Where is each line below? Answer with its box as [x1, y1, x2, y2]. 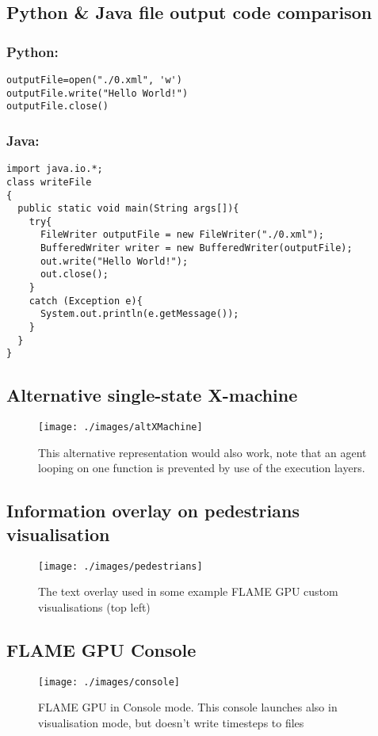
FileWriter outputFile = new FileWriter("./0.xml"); [40, 229, 324, 241]
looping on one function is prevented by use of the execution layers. [38, 460, 365, 476]
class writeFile [6, 176, 92, 188]
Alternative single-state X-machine [6, 383, 298, 407]
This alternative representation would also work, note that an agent [38, 444, 367, 460]
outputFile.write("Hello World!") [6, 87, 189, 99]
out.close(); [40, 269, 109, 280]
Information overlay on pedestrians [6, 498, 300, 523]
